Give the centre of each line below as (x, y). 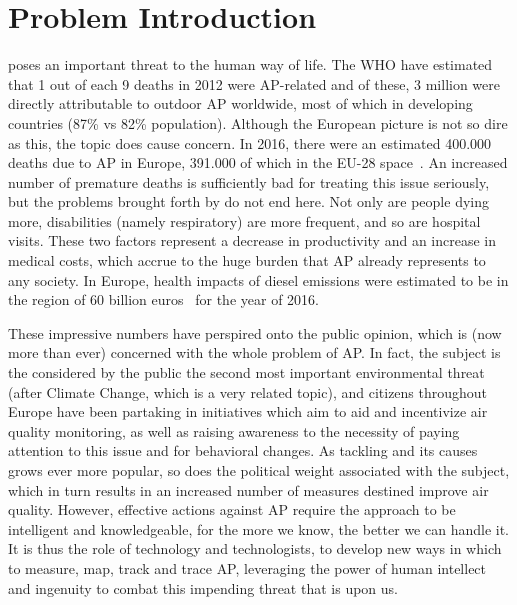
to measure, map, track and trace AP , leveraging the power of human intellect (247, 567)
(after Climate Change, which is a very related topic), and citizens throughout (248, 391)
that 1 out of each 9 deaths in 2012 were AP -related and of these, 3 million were (254, 83)
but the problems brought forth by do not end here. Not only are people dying (248, 201)
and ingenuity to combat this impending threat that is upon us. (203, 587)
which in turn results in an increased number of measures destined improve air (248, 489)
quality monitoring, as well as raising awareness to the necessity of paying (234, 430)
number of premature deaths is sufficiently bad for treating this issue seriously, (249, 181)
